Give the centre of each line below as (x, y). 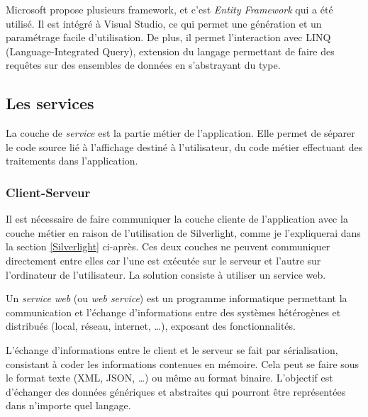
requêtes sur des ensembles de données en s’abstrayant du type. (143, 65)
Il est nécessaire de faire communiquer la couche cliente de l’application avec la (177, 219)
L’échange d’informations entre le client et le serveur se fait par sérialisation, (172, 349)
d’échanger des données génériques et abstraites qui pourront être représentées (176, 391)
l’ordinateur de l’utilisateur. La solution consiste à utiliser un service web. (166, 274)
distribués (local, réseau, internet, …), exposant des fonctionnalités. (151, 326)
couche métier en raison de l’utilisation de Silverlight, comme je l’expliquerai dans (183, 232)
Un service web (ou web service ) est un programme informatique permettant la (177, 298)
